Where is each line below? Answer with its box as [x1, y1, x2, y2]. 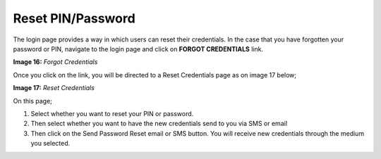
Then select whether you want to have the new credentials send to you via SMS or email [30, 120, 288, 128]
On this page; [13, 96, 53, 105]
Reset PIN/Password [13, 11, 135, 26]
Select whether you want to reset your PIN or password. [30, 109, 194, 117]
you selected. [30, 139, 71, 148]
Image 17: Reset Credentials [13, 84, 95, 92]
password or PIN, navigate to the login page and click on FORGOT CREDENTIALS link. [13, 44, 264, 53]
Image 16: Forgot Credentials [13, 58, 98, 66]
